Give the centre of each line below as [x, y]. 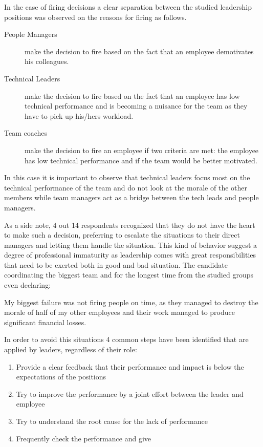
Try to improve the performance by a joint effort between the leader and [130, 393]
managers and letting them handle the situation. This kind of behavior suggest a [130, 244]
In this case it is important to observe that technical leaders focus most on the [127, 177]
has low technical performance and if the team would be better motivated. [141, 160]
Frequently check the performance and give [83, 438]
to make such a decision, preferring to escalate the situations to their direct [122, 235]
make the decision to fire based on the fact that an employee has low [132, 95]
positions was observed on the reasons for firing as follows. [95, 17]
